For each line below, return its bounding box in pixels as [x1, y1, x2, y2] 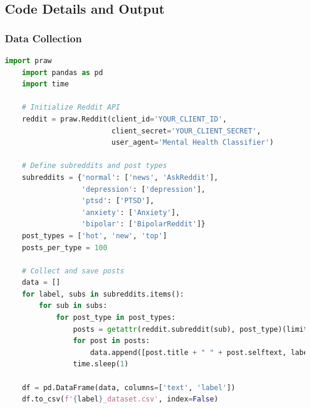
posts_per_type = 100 [21, 243, 107, 252]
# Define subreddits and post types [21, 161, 168, 170]
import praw [5, 57, 52, 65]
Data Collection [5, 30, 82, 45]
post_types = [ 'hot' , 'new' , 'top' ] [21, 231, 168, 240]
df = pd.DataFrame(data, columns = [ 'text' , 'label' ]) [21, 383, 235, 392]
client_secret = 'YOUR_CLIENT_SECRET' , [111, 126, 261, 135]
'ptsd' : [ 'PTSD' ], [81, 197, 154, 205]
